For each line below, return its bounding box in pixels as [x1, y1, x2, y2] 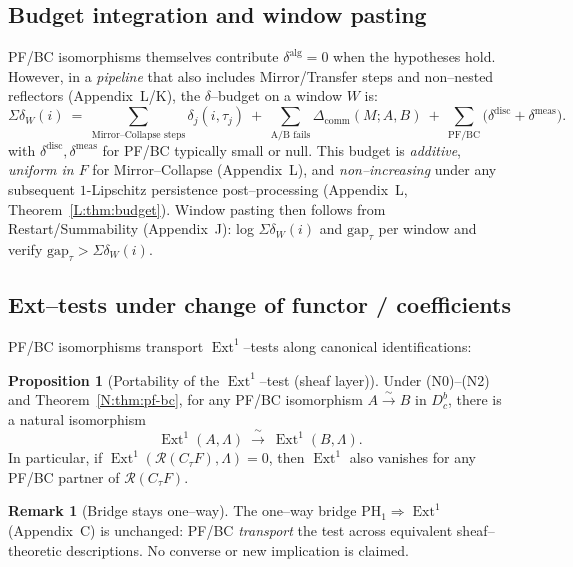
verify [8, 238, 43, 259]
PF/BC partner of [8, 466, 120, 487]
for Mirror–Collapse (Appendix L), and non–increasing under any [92, 159, 497, 180]
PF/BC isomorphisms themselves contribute [8, 46, 279, 67]
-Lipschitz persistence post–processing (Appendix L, [86, 179, 408, 199]
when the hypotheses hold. [333, 46, 496, 67]
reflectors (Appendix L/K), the [8, 85, 201, 106]
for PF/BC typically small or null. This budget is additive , [102, 139, 461, 160]
